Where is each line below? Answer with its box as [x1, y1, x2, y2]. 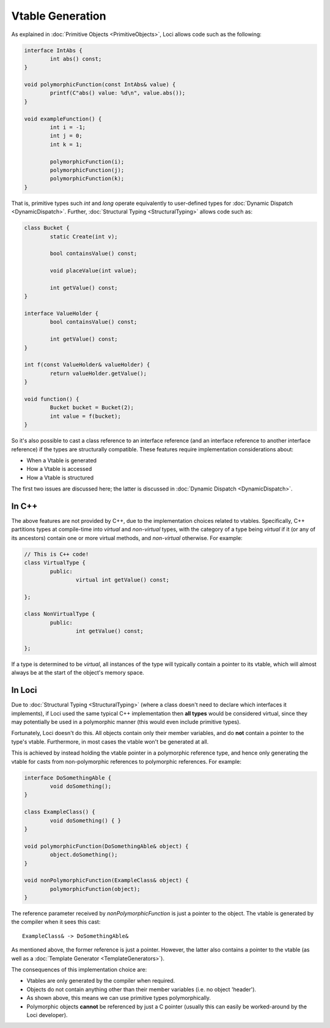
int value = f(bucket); [50, 413, 122, 420]
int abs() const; [50, 55, 102, 62]
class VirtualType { [24, 560, 86, 566]
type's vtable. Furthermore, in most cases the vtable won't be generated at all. [11, 738, 209, 745]
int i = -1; [50, 124, 86, 131]
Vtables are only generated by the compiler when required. [26, 977, 175, 985]
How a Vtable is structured [26, 474, 94, 481]
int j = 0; [50, 132, 82, 139]
